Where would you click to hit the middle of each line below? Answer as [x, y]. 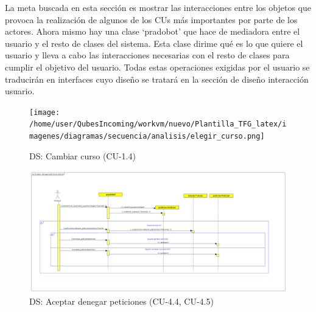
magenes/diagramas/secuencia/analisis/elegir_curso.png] [147, 137]
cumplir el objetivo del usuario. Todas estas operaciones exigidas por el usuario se [157, 67]
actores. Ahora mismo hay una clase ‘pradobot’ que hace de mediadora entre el [153, 31]
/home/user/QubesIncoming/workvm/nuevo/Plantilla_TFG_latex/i [158, 124]
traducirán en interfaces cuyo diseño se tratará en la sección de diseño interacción [157, 79]
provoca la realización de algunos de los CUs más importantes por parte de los [151, 19]
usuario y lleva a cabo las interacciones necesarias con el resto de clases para [147, 55]
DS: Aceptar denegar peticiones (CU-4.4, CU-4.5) [121, 301]
